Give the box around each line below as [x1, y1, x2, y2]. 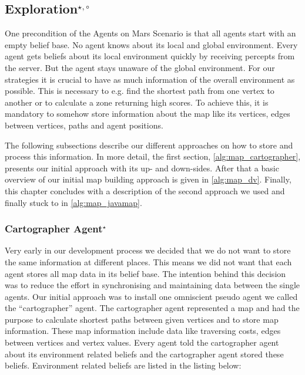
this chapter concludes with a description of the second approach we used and [5, 184, 285, 197]
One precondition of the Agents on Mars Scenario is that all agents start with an [5, 27, 296, 39]
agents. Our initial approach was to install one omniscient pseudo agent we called [5, 290, 298, 302]
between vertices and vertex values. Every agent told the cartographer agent [5, 336, 279, 349]
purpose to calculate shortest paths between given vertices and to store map [5, 313, 279, 325]
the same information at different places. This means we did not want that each [5, 255, 292, 268]
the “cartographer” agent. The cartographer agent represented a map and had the [5, 302, 300, 314]
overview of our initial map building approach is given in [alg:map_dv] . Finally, [5, 173, 291, 185]
